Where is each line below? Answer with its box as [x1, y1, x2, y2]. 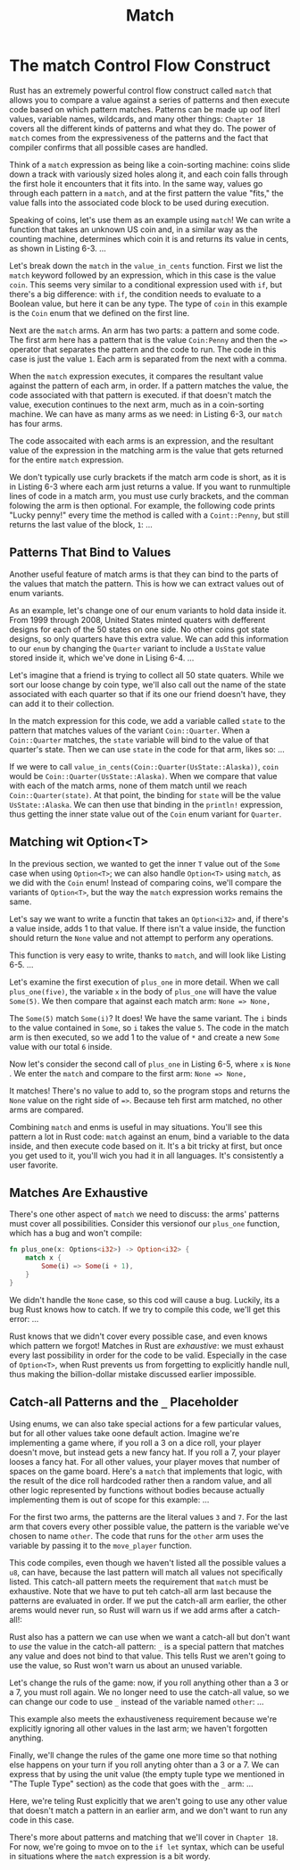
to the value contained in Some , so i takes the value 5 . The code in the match [9, 1022, 289, 1033]
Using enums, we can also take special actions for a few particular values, [9, 1418, 282, 1429]
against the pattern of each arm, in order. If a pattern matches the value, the [9, 380, 288, 391]
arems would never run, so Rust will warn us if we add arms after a [9, 1604, 254, 1616]
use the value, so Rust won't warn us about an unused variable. [9, 1659, 243, 1670]
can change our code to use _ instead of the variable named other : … [9, 1696, 264, 1707]
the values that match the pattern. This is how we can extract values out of [9, 578, 284, 589]
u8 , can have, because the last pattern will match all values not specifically [9, 1567, 283, 1577]
